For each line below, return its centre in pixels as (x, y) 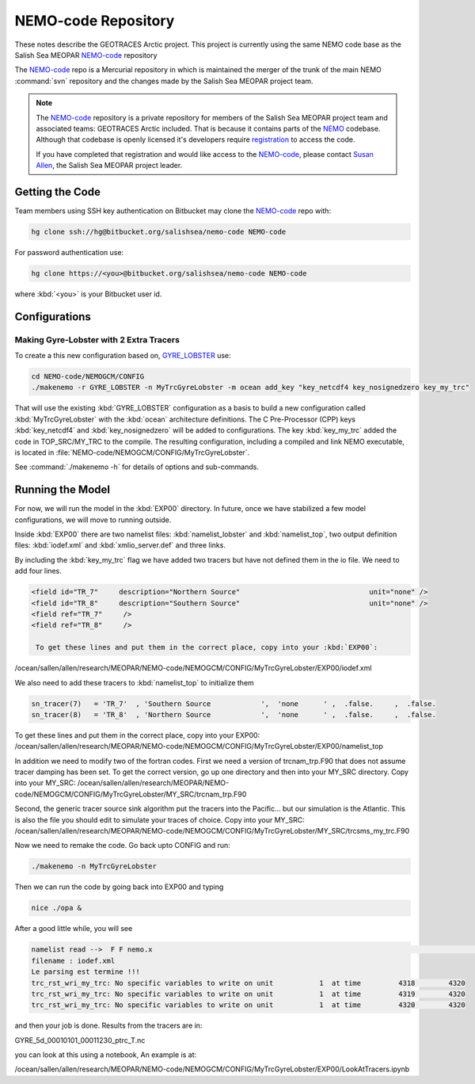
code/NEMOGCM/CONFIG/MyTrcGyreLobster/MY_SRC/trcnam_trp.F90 (131, 794)
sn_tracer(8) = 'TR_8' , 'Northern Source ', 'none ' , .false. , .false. (234, 714)
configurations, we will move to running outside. (93, 520)
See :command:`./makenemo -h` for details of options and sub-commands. (137, 467)
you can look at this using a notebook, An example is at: (106, 1055)
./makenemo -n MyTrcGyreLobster (94, 866)
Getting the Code (57, 191)
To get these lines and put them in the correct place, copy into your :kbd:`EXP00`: (207, 647)
